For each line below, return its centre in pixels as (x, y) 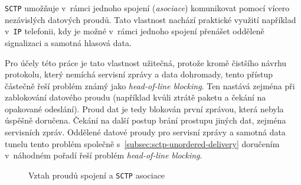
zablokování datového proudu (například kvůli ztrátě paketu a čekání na (135, 97)
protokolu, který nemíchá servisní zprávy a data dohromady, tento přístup (139, 74)
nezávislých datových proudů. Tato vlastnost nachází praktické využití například (150, 19)
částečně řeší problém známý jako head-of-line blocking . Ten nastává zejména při (150, 85)
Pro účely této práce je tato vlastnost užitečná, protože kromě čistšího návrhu (146, 62)
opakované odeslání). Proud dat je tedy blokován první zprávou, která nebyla (144, 108)
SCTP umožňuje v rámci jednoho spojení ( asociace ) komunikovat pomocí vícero (147, 8)
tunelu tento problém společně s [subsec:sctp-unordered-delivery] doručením (142, 143)
